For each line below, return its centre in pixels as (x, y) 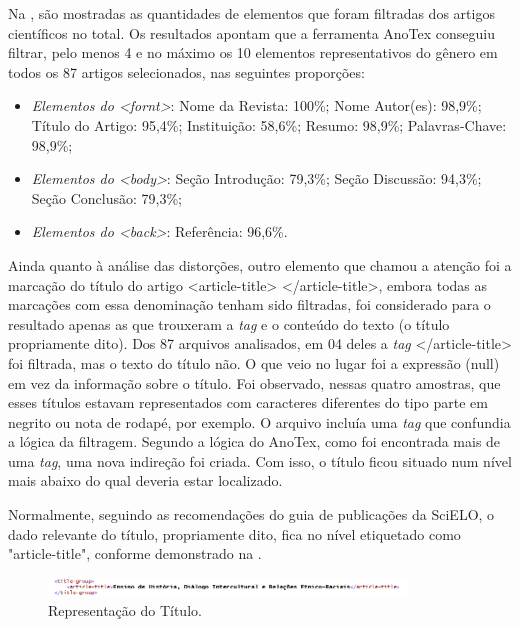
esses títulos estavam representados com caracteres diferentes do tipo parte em (248, 402)
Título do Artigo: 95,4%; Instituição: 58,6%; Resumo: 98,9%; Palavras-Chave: (269, 124)
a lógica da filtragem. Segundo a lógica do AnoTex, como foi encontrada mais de (254, 441)
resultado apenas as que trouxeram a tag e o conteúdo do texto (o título (229, 323)
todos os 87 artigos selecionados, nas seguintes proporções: (186, 71)
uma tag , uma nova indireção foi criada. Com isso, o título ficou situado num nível (260, 460)
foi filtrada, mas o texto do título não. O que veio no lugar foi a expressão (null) (254, 362)
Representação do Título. (125, 609)
